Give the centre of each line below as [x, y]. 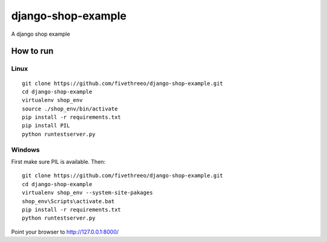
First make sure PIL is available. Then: [58, 162]
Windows [25, 150]
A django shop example [41, 34]
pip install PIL [46, 126]
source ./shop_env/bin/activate [70, 109]
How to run [32, 51]
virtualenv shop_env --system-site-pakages [88, 193]
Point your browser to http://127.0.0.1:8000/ [65, 232]
